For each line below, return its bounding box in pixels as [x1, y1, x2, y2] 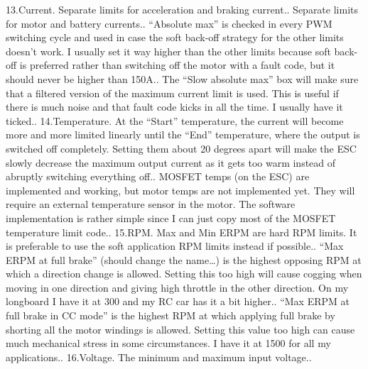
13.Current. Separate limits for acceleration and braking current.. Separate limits [6, 2, 358, 16]
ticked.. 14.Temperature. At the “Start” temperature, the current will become [6, 113, 344, 128]
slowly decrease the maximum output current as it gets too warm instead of [6, 155, 336, 170]
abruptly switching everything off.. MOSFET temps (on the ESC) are [6, 169, 310, 184]
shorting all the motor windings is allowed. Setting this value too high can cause [6, 321, 355, 336]
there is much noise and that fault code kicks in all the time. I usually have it [6, 99, 343, 114]
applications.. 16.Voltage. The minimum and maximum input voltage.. [6, 349, 312, 364]
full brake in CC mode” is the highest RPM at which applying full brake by [6, 308, 335, 323]
